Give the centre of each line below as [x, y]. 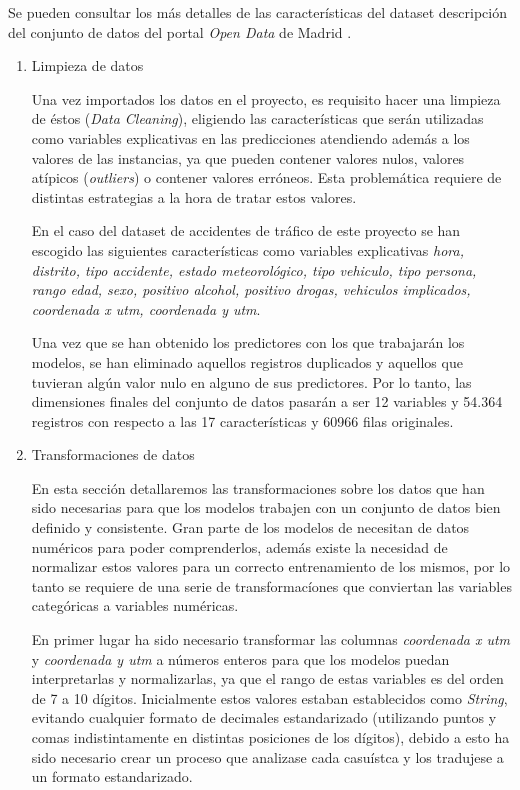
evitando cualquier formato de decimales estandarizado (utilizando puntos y [264, 717]
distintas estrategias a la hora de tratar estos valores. [194, 196]
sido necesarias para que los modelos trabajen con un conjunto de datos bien [266, 507]
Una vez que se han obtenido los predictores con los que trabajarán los [248, 342]
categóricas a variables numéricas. [135, 605]
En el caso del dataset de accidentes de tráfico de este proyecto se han [246, 230]
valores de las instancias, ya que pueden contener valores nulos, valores [248, 157]
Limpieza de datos [87, 65]
